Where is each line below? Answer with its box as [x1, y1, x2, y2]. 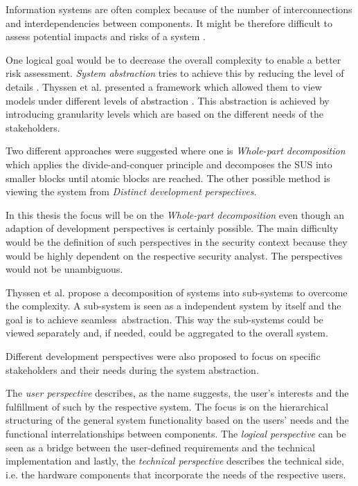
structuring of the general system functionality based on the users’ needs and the [6, 413, 349, 427]
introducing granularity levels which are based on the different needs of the [6, 107, 323, 121]
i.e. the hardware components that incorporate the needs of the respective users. [6, 467, 346, 481]
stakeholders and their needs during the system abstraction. [6, 362, 259, 377]
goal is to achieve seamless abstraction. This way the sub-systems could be [6, 312, 323, 326]
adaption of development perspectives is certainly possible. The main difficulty [6, 221, 339, 235]
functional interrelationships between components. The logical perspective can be [6, 426, 346, 441]
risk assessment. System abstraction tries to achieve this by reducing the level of [6, 66, 344, 80]
